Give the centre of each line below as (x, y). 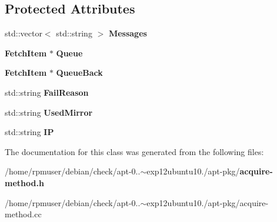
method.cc (23, 214)
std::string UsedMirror (49, 112)
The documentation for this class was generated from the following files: (134, 151)
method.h (24, 182)
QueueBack (79, 73)
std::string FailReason (47, 92)
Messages (128, 33)
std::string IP (29, 132)
